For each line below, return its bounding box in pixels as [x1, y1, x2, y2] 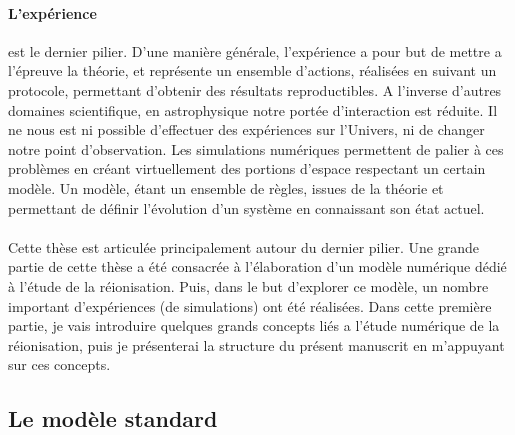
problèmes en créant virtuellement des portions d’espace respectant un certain [8, 158, 486, 179]
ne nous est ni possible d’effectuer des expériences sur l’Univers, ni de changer [8, 119, 485, 140]
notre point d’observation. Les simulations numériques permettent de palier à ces [8, 138, 504, 159]
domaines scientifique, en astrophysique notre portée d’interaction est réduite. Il [8, 99, 498, 120]
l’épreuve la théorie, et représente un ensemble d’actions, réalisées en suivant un [8, 60, 497, 81]
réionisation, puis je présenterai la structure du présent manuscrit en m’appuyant [8, 334, 505, 355]
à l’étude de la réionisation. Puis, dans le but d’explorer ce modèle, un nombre [8, 275, 489, 296]
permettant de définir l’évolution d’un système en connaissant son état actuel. [8, 197, 485, 218]
